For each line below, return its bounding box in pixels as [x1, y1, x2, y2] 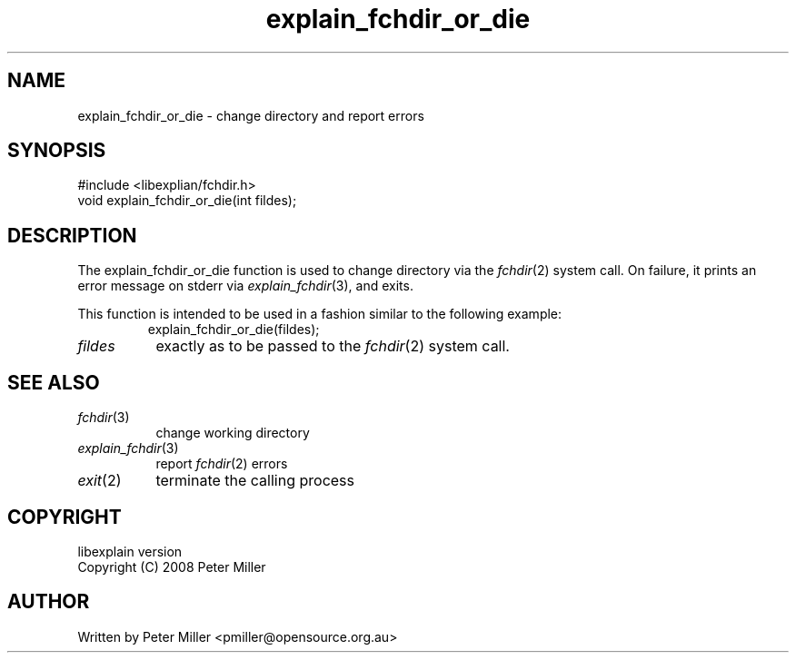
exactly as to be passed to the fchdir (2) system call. [155, 337, 510, 356]
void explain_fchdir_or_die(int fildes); [77, 192, 297, 209]
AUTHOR [7, 590, 90, 614]
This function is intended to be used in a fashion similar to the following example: [77, 306, 562, 322]
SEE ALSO [7, 370, 100, 394]
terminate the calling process [155, 471, 354, 490]
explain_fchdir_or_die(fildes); [147, 321, 320, 338]
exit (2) [77, 471, 122, 490]
